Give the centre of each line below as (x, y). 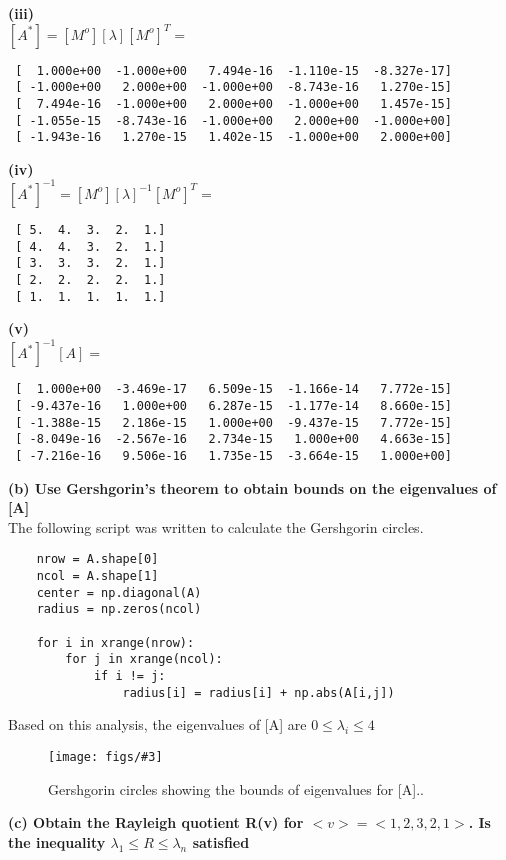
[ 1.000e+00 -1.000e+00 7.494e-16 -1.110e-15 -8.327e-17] (233, 70)
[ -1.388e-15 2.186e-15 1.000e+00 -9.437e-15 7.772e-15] (233, 422)
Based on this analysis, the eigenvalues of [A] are (157, 724)
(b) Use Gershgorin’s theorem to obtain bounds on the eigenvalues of (252, 487)
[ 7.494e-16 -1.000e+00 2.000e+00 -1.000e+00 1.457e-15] (233, 103)
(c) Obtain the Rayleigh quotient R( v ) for (156, 822)
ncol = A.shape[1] (97, 576)
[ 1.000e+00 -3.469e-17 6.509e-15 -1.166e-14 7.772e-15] (233, 389)
